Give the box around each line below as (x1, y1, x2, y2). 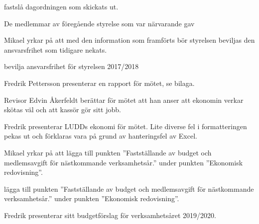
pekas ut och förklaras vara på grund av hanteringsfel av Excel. (4, 131, 197, 141)
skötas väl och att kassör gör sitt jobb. (4, 104, 121, 115)
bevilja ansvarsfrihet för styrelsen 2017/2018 (4, 61, 139, 72)
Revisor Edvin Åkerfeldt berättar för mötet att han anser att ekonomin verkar (4, 94, 244, 105)
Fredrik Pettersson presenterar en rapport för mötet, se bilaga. (4, 77, 195, 88)
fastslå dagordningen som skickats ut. (4, 1, 119, 11)
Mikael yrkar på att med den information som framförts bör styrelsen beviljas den (4, 35, 255, 45)
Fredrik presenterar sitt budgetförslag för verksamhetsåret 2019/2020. (4, 210, 217, 220)
